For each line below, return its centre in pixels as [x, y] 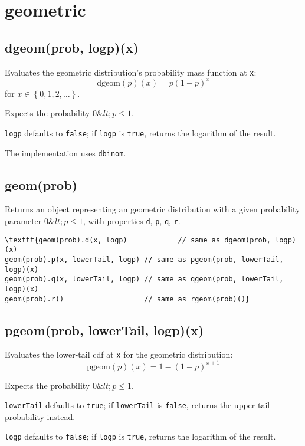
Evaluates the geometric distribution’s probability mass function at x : [131, 72]
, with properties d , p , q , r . [132, 221]
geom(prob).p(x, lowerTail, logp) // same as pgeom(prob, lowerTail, [144, 260]
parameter [23, 221]
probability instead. [40, 416]
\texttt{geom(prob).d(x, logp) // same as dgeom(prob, [138, 240]
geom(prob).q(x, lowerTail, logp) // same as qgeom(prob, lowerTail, [144, 279]
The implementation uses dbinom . [65, 153]
